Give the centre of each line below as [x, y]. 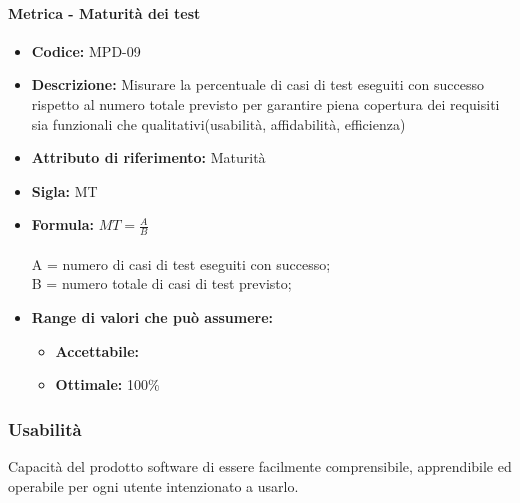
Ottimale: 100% [107, 384]
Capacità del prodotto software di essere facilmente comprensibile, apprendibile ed [260, 465]
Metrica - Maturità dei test [104, 12]
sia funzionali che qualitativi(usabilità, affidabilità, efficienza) [218, 123]
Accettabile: [97, 350]
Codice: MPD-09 [86, 50]
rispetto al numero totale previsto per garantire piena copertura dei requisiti [265, 103]
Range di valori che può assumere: [152, 316]
